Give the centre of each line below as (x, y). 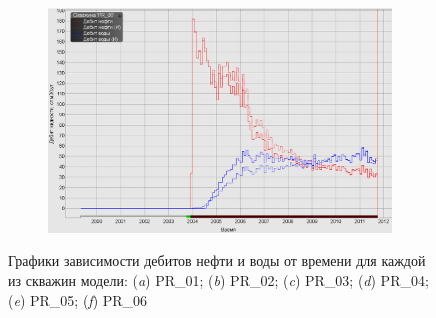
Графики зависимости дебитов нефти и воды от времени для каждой (217, 260)
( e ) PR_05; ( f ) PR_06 (78, 299)
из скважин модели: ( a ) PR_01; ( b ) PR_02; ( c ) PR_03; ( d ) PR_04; (218, 279)
